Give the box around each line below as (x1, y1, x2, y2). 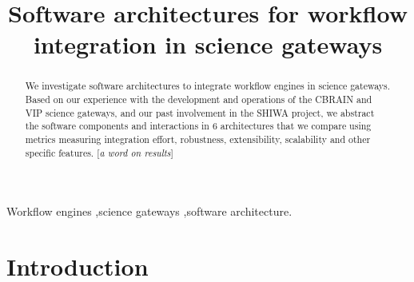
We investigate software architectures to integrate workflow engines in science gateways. (25, 79, 391, 93)
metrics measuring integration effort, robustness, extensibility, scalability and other (25, 132, 371, 145)
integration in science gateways (33, 28, 383, 61)
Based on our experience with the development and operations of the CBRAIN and (25, 93, 372, 106)
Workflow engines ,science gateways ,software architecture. (6, 203, 293, 220)
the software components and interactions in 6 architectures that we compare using (25, 119, 372, 133)
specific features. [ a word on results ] (25, 145, 173, 159)
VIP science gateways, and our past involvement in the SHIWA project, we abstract (25, 105, 375, 119)
